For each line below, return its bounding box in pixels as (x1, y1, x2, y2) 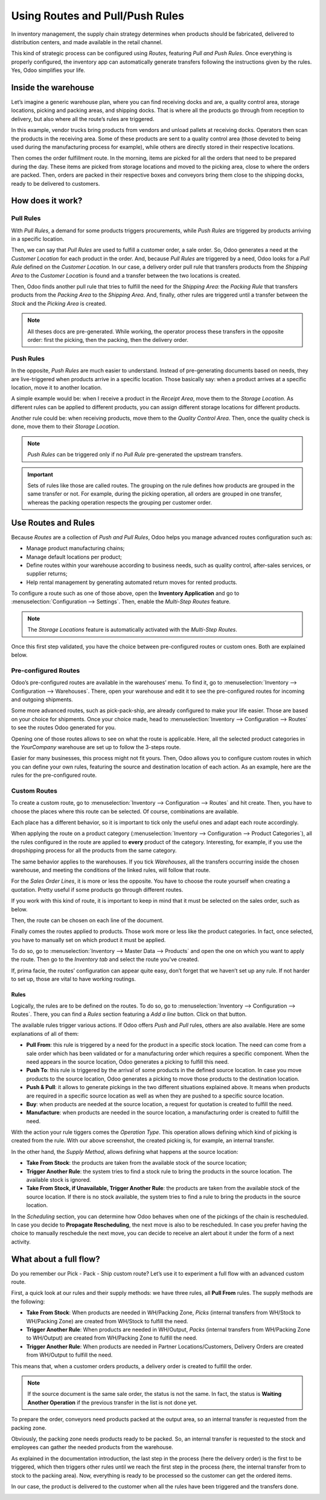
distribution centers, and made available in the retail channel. (11, 38, 163, 45)
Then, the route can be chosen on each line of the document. (11, 917, 164, 924)
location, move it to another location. (11, 384, 103, 391)
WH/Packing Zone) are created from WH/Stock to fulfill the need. (26, 1317, 188, 1325)
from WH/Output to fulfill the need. (26, 1351, 113, 1358)
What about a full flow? (11, 1254, 100, 1264)
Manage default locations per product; (26, 553, 122, 560)
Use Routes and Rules (11, 517, 95, 528)
